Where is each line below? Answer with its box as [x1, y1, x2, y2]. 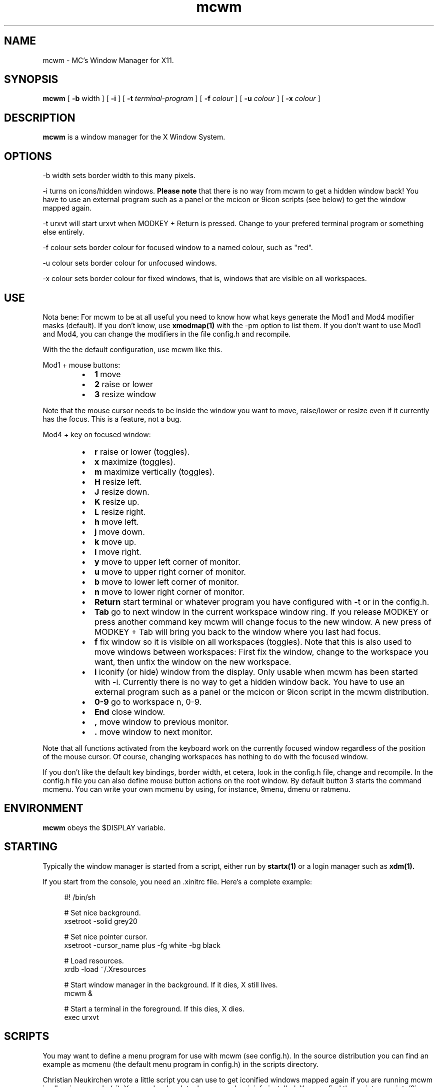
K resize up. [94, 496, 139, 507]
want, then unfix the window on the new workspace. [94, 656, 291, 667]
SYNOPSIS [4, 73, 58, 86]
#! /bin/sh [64, 892, 96, 901]
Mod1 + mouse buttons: [42, 360, 120, 369]
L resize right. [94, 506, 146, 517]
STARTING [4, 840, 57, 853]
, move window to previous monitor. [94, 716, 229, 727]
